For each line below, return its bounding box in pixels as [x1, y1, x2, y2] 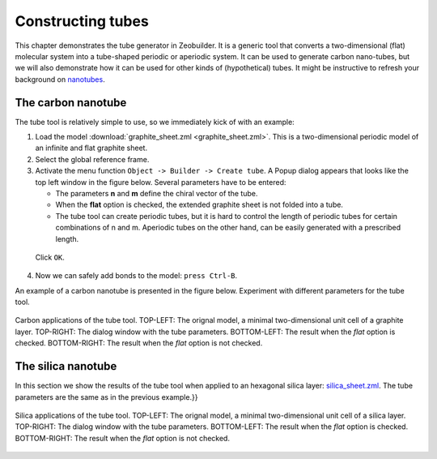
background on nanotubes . [15, 74, 105, 84]
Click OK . [35, 252, 65, 262]
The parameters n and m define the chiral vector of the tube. [55, 188, 258, 198]
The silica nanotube [15, 359, 117, 373]
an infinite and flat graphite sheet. [35, 143, 148, 153]
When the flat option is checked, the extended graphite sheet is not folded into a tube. [55, 199, 344, 210]
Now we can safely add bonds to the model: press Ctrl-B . [35, 271, 238, 281]
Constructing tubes [15, 12, 149, 30]
